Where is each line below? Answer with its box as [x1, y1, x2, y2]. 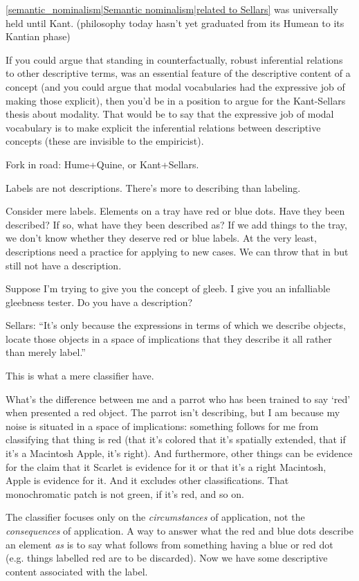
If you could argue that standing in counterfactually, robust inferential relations [6, 52, 343, 66]
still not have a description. [6, 258, 122, 272]
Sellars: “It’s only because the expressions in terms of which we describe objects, [6, 318, 346, 332]
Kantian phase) [6, 29, 71, 44]
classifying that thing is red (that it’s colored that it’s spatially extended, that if [6, 432, 346, 447]
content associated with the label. [6, 564, 148, 578]
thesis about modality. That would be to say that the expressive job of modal [6, 107, 334, 121]
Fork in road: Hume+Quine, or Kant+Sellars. [6, 157, 199, 171]
